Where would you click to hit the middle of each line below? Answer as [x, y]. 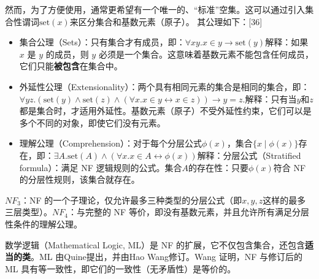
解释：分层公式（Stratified [249, 155]
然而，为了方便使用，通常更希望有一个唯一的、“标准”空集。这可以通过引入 [155, 9]
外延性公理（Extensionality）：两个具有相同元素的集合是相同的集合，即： [164, 86]
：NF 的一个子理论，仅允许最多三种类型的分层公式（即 [131, 200]
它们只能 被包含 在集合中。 [71, 66]
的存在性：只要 [218, 167]
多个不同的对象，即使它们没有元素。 [92, 122]
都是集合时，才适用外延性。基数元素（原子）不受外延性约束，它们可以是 [165, 111]
